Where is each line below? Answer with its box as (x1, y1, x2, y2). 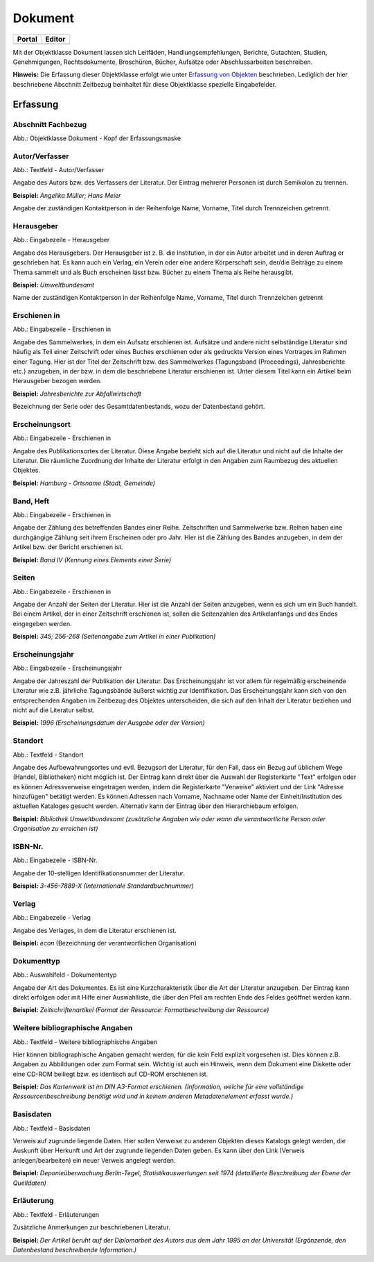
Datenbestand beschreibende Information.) (12, 1245, 137, 1254)
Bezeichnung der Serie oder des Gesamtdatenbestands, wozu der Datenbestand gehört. (12, 403, 265, 411)
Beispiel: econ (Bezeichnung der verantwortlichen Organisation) (12, 939, 197, 948)
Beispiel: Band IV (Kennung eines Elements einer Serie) (12, 555, 172, 564)
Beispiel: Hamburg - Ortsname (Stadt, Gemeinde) (12, 479, 156, 487)
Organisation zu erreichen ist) (12, 825, 98, 833)
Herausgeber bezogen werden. (12, 377, 102, 385)
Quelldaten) (12, 1179, 46, 1187)
